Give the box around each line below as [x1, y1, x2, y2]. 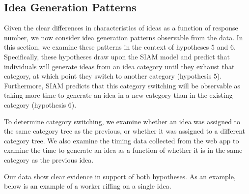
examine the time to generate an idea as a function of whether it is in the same [4, 145, 243, 155]
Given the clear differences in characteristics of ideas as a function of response [4, 23, 238, 33]
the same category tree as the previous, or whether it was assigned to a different [4, 126, 246, 136]
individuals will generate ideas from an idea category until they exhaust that [4, 61, 235, 71]
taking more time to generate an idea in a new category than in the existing [4, 90, 233, 100]
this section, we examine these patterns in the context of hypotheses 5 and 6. [4, 42, 236, 52]
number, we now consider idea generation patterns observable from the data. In [4, 32, 243, 42]
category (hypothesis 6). [4, 99, 77, 110]
